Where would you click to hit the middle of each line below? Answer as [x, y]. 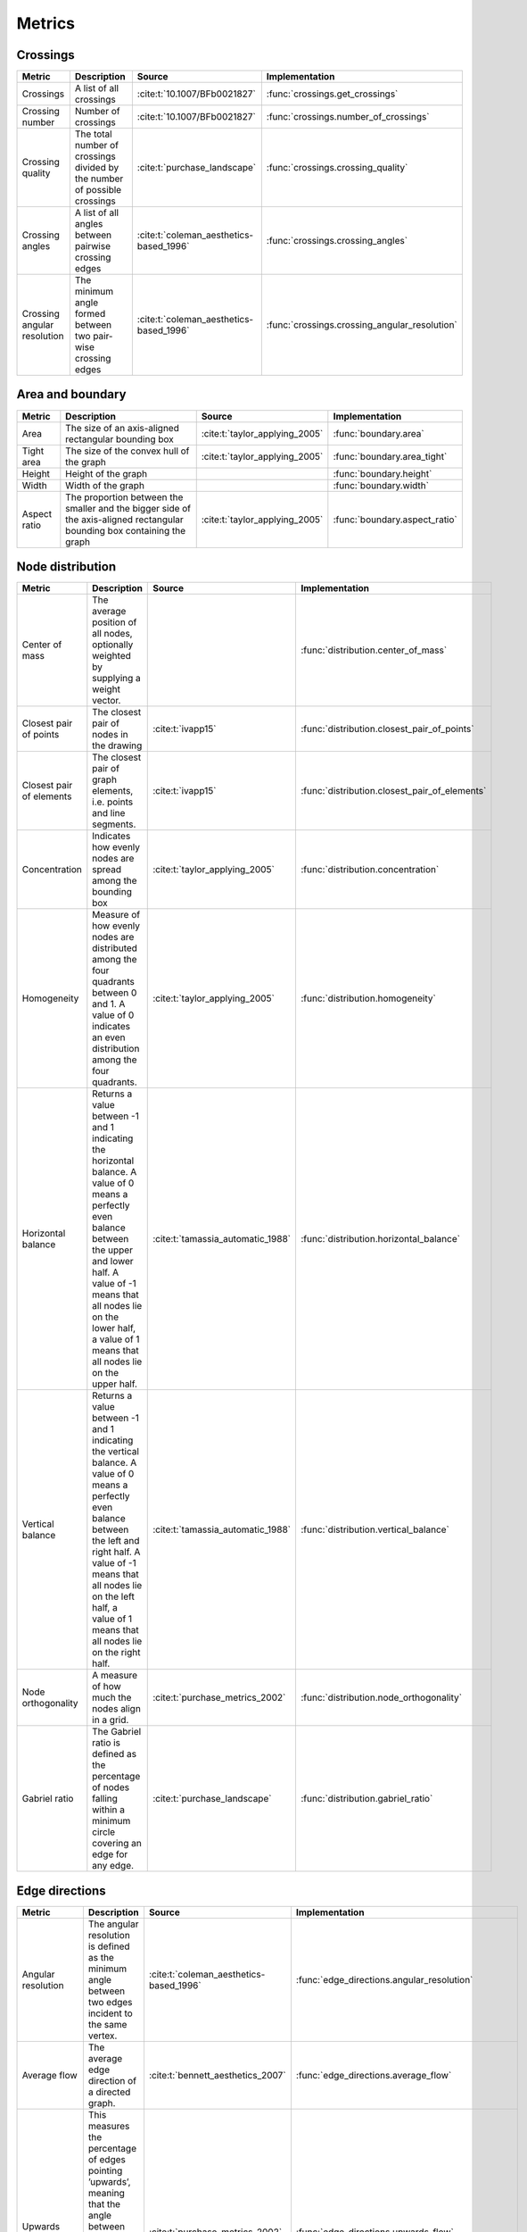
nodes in [110, 735]
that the [104, 2203]
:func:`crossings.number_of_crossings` [348, 117]
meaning [106, 2193]
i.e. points [113, 802]
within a [108, 1810]
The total [93, 134]
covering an [117, 1844]
